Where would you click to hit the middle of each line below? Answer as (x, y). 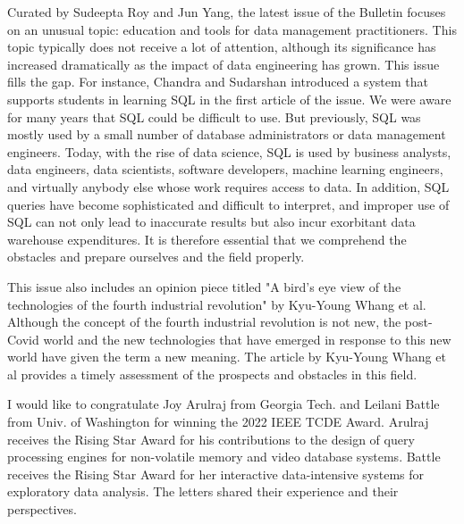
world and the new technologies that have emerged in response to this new (247, 339)
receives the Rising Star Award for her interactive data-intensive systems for (216, 474)
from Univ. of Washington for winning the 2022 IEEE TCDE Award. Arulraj (218, 422)
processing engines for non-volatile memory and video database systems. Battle (224, 457)
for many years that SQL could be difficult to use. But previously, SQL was (214, 116)
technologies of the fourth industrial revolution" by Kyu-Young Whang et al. (217, 304)
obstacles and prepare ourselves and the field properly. (156, 257)
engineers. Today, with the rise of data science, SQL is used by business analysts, (229, 151)
